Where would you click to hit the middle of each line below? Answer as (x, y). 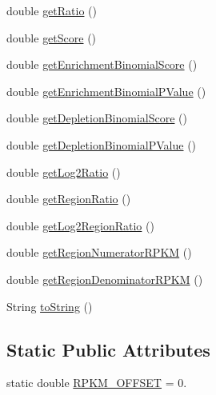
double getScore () (52, 37)
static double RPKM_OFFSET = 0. (97, 383)
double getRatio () (52, 10)
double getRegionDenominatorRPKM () (105, 279)
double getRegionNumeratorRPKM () (99, 252)
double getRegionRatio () (69, 199)
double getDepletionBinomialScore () (97, 118)
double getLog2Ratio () (64, 172)
